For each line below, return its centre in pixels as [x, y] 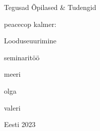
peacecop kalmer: [30, 24]
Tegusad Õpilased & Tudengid [50, 7]
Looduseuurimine [30, 41]
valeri [12, 107]
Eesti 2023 [20, 124]
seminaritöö [22, 57]
